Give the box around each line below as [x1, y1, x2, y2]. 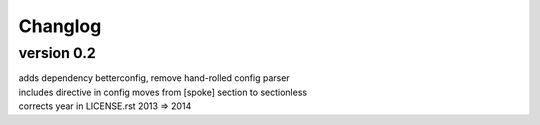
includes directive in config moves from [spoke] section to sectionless [18, 86, 308, 98]
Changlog [18, 15, 102, 37]
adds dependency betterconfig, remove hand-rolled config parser [18, 72, 290, 84]
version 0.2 [18, 44, 97, 62]
